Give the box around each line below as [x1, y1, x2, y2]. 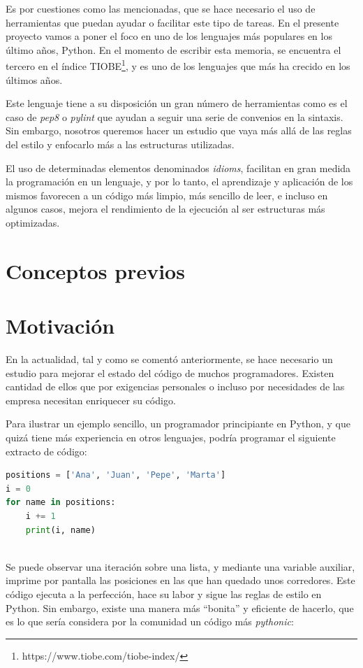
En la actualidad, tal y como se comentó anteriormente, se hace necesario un [6, 352, 333, 367]
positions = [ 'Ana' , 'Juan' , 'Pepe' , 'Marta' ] [6, 470, 226, 481]
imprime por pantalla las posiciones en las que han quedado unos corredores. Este [6, 573, 355, 588]
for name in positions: [6, 497, 116, 508]
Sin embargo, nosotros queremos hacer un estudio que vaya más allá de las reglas [6, 123, 352, 138]
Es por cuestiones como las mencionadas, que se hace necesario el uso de [6, 1, 316, 15]
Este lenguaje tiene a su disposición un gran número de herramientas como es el [6, 96, 348, 111]
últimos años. [6, 72, 63, 87]
